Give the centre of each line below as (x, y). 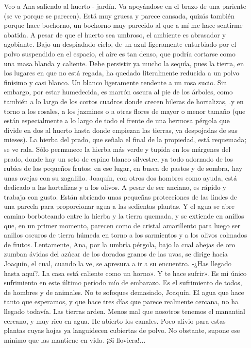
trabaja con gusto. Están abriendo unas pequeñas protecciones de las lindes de (120, 196)
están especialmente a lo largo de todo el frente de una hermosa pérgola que (117, 120)
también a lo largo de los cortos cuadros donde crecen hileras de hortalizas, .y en (124, 101)
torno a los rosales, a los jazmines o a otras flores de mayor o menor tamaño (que (125, 111)
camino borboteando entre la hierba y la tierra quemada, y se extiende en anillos (124, 216)
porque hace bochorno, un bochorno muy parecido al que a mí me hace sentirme (123, 25)
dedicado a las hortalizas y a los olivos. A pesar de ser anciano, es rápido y (115, 187)
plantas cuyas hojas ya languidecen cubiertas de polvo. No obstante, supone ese (122, 330)
